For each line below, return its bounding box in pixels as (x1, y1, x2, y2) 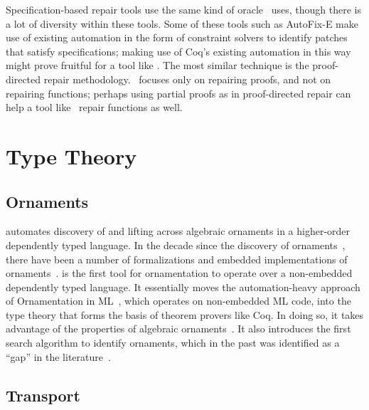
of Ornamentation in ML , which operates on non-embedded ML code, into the (6, 293, 351, 308)
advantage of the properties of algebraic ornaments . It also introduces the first (6, 321, 351, 336)
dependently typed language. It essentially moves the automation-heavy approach (6, 279, 360, 294)
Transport (6, 384, 80, 406)
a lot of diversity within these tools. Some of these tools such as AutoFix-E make (6, 16, 358, 31)
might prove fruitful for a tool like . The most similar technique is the (6, 58, 309, 73)
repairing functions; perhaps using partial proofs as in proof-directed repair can (6, 85, 351, 100)
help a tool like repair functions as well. (6, 100, 183, 115)
